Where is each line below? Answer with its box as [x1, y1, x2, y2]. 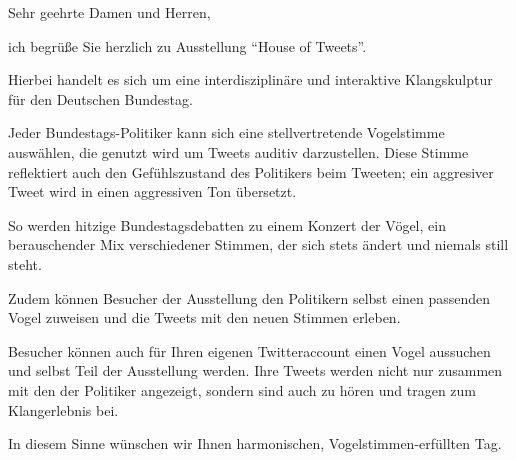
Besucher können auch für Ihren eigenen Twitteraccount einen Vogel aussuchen [8, 340, 491, 361]
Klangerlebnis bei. [8, 399, 119, 420]
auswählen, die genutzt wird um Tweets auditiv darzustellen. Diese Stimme [8, 141, 469, 162]
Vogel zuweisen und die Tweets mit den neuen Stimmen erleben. [8, 307, 401, 328]
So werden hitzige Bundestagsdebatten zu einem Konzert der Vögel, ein [8, 214, 446, 235]
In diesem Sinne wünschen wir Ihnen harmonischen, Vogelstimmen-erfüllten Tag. [8, 433, 502, 454]
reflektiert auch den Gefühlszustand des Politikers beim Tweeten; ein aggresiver [8, 161, 494, 182]
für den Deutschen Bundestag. [8, 88, 193, 109]
